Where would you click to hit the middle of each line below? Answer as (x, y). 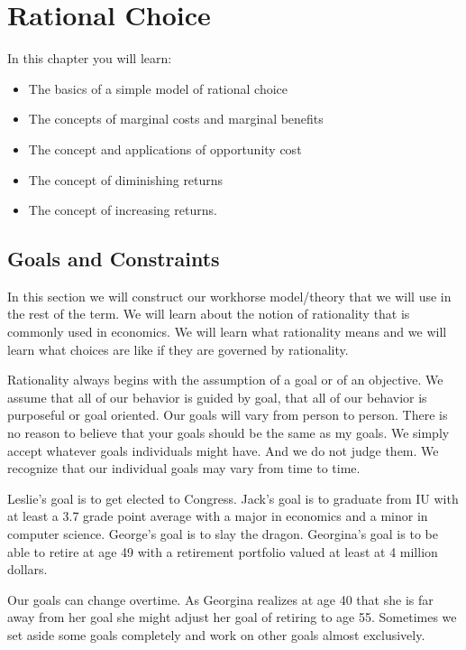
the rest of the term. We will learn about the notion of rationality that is (209, 314)
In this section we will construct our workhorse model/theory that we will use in (229, 296)
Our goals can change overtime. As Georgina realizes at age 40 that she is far (220, 599)
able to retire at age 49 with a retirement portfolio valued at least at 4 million (223, 551)
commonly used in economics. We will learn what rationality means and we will (227, 332)
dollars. (27, 569)
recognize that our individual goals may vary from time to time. (184, 468)
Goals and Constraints (114, 259)
